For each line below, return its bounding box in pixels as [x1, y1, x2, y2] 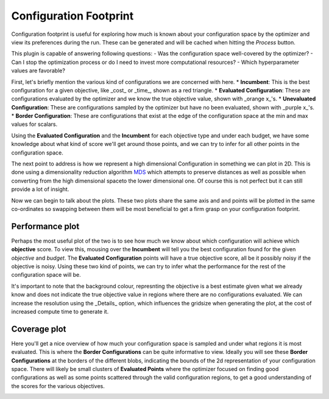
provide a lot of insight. [11, 186, 69, 193]
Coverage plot [11, 324, 66, 334]
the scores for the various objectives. [11, 382, 105, 389]
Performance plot [11, 221, 80, 231]
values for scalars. [11, 120, 58, 128]
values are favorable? [11, 67, 65, 74]
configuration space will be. [11, 271, 82, 279]
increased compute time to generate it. [11, 308, 109, 315]
